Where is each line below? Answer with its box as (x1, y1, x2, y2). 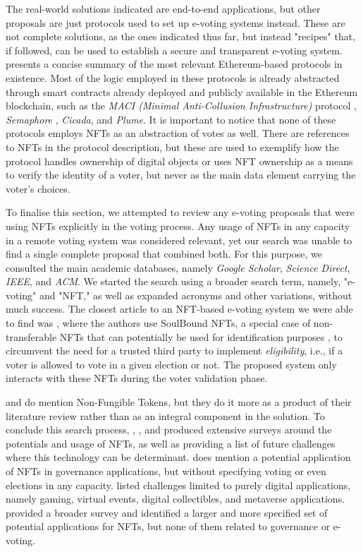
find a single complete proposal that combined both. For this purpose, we (6, 246, 323, 261)
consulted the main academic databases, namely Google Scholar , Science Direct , (6, 260, 350, 275)
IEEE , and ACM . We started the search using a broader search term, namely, (6, 274, 341, 289)
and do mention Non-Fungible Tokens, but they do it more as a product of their (6, 395, 352, 409)
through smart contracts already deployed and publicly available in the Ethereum (6, 84, 358, 99)
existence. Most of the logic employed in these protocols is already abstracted (6, 70, 340, 85)
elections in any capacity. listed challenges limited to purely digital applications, (6, 477, 351, 492)
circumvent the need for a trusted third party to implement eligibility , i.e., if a (6, 343, 343, 358)
